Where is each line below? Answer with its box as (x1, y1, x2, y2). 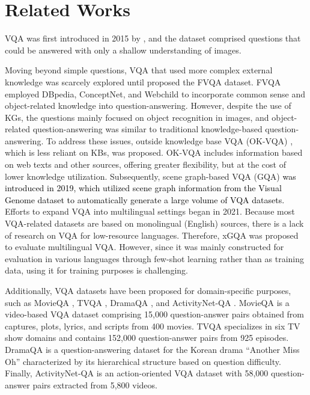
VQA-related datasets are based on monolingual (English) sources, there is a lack (5, 217, 304, 230)
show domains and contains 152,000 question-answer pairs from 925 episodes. (5, 331, 289, 344)
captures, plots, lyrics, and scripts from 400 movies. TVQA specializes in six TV (5, 319, 300, 332)
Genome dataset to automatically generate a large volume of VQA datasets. (5, 193, 285, 206)
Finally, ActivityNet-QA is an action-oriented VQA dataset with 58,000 (5, 367, 269, 379)
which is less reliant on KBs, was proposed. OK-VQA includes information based (5, 146, 303, 159)
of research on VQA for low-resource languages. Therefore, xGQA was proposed (5, 228, 299, 241)
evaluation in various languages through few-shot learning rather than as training (5, 252, 304, 265)
